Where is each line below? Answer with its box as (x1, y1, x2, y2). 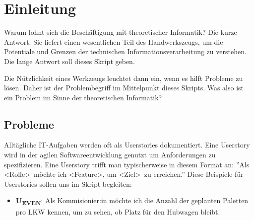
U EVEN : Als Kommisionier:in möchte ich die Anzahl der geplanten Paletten (15, 195, 249, 207)
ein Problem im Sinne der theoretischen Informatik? (4, 92, 162, 102)
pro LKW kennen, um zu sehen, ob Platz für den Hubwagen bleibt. (15, 206, 220, 217)
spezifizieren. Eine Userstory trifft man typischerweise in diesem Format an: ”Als (4, 159, 250, 169)
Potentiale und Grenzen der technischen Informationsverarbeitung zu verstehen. (4, 46, 247, 57)
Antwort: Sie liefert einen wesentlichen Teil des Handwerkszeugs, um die (4, 36, 223, 47)
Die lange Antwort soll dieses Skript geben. (4, 56, 135, 66)
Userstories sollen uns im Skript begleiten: (4, 178, 132, 189)
